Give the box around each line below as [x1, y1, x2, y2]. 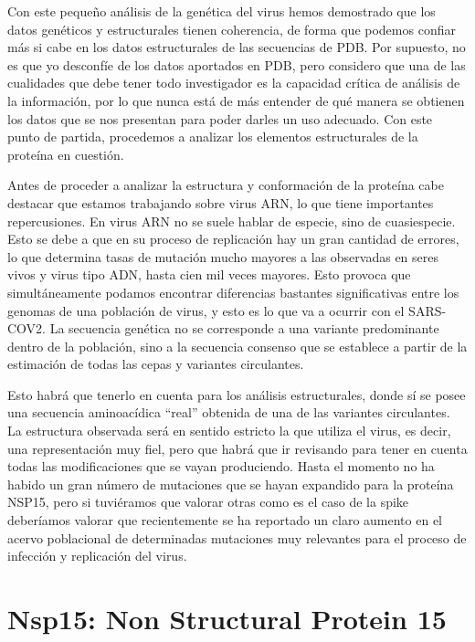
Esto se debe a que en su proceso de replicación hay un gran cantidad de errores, [7, 229, 459, 248]
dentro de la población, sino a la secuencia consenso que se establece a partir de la [7, 336, 468, 355]
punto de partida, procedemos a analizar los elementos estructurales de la [7, 127, 418, 146]
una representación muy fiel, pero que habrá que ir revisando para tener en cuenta [7, 438, 468, 458]
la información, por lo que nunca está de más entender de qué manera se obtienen [7, 90, 465, 110]
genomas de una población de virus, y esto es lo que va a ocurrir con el [7, 300, 405, 320]
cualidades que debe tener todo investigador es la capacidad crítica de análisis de [7, 73, 460, 92]
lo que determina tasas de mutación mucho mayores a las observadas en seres [7, 247, 439, 266]
